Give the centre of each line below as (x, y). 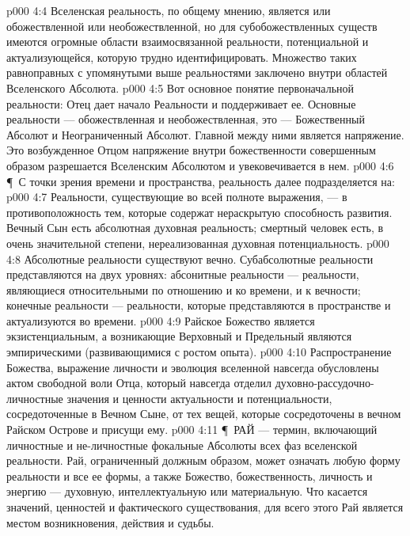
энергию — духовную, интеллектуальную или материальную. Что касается (187, 491)
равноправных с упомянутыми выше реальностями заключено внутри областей (197, 72)
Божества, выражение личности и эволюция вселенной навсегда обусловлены (193, 367)
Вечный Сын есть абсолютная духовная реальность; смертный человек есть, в (195, 228)
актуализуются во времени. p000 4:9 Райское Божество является (161, 320)
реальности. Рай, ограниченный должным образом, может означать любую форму (203, 460)
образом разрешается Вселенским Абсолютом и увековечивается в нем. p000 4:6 (200, 165)
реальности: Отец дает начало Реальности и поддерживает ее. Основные (181, 103)
